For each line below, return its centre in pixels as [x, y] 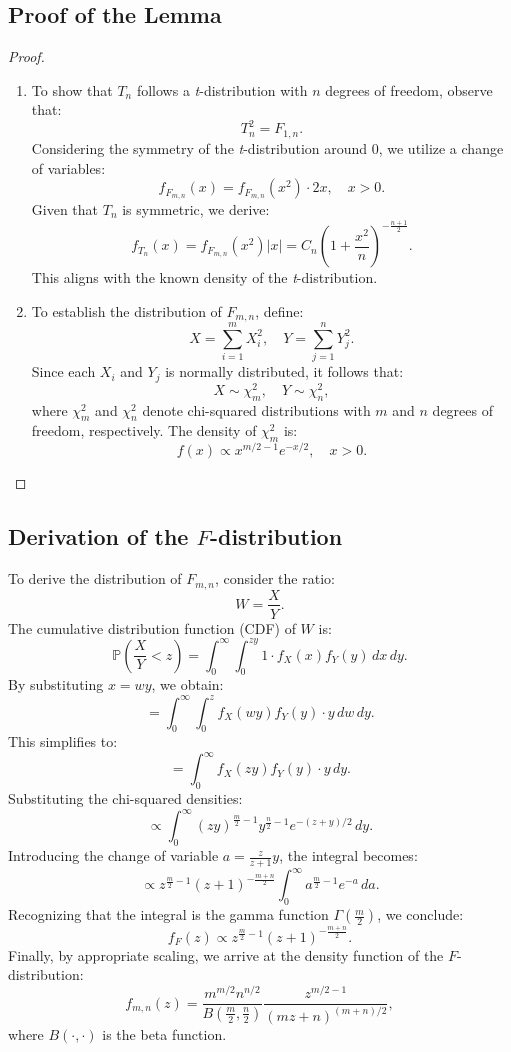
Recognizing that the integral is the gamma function [168, 914]
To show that [72, 89]
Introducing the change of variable [113, 855]
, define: [279, 310]
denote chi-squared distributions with [256, 409]
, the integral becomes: [348, 855]
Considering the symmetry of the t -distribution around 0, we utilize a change [267, 147]
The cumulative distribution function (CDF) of [152, 627]
